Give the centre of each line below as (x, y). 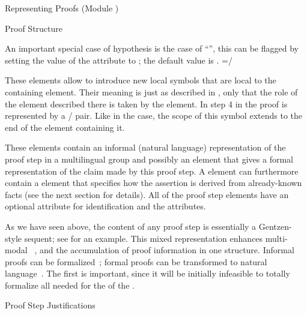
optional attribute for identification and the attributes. (105, 206)
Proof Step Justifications (50, 305)
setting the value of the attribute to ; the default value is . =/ (119, 60)
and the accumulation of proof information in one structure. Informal (167, 250)
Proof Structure (34, 28)
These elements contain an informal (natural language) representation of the (145, 147)
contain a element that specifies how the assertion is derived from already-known (153, 183)
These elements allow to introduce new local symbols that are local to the (141, 80)
